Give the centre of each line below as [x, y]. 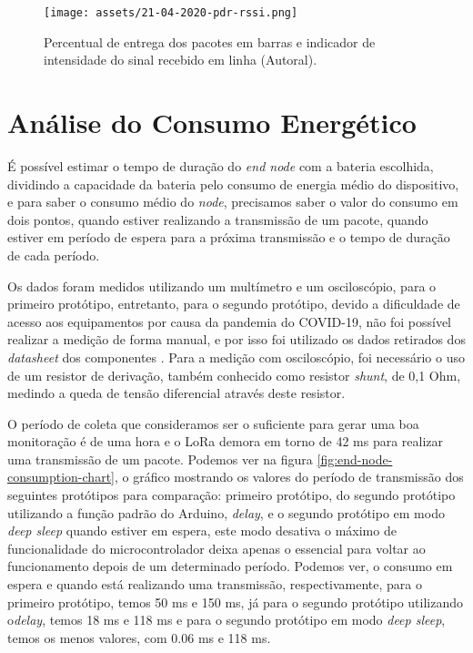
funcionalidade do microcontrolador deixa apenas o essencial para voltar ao [216, 548]
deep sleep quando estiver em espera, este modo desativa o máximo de [202, 531]
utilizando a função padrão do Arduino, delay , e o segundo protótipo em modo [226, 512]
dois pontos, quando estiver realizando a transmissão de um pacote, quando [218, 219]
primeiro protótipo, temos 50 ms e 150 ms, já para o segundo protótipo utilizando [236, 602]
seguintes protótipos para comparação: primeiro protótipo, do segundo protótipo [231, 495]
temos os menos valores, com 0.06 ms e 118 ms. [139, 637]
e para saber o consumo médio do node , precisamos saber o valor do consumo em [233, 202]
